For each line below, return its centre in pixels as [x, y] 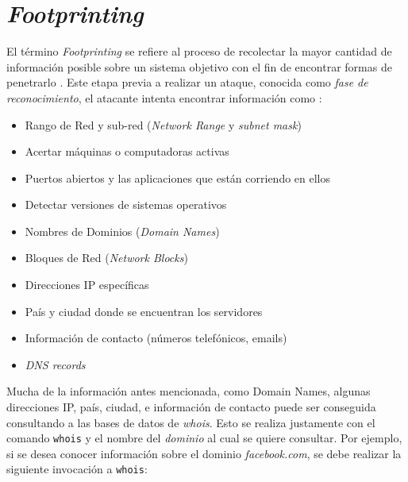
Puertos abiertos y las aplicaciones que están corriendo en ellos [178, 177]
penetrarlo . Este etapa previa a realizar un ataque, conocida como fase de [187, 82]
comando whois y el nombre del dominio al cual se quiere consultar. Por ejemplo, [204, 438]
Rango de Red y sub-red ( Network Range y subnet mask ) [163, 124]
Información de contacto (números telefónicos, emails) [156, 338]
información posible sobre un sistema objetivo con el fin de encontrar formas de [199, 66]
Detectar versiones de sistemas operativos [126, 204]
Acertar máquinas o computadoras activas [127, 151]
